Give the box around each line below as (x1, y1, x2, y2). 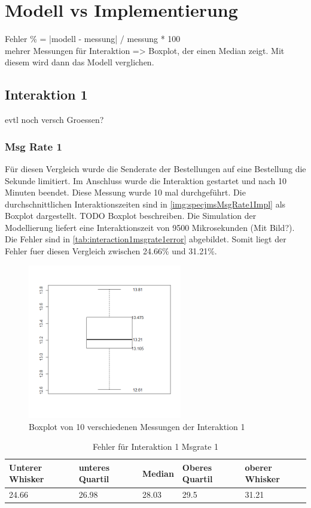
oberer (245, 461, 272, 473)
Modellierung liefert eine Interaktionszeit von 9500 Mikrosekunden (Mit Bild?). (5, 221, 295, 233)
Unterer (9, 461, 42, 473)
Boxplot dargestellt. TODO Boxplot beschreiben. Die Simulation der (5, 209, 257, 222)
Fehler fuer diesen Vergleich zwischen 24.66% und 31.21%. (5, 245, 217, 257)
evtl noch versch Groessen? (5, 113, 104, 126)
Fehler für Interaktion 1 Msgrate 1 (92, 440, 219, 453)
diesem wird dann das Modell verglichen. (5, 56, 154, 68)
